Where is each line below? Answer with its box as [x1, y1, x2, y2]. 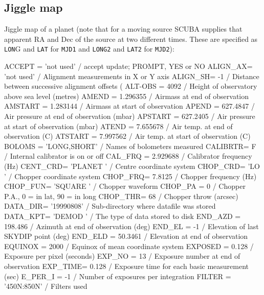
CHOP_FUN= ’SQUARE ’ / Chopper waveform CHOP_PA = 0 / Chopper [4, 181, 246, 191]
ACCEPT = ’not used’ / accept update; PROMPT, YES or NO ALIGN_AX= [4, 61, 253, 71]
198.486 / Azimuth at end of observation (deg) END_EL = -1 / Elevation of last [4, 220, 259, 231]
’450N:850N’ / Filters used [4, 281, 87, 291]
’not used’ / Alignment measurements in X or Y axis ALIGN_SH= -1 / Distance [4, 70, 259, 81]
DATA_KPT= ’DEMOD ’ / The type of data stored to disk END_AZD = [4, 210, 241, 221]
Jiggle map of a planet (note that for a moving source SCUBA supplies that [4, 23, 243, 34]
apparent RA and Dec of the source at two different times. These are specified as [4, 33, 258, 44]
